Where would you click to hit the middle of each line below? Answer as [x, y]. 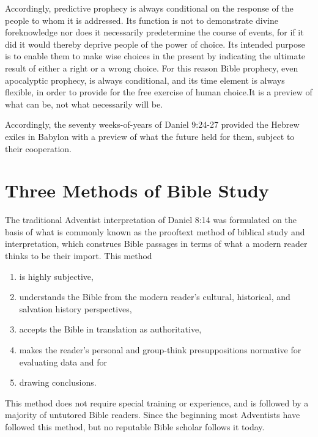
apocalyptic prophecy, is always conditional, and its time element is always [145, 80]
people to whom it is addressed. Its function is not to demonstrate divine [142, 20]
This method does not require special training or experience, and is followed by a [157, 402]
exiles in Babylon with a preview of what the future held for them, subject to [150, 136]
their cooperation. [38, 148]
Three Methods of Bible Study [137, 190]
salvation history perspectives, [76, 308]
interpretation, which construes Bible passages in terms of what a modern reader [156, 244]
